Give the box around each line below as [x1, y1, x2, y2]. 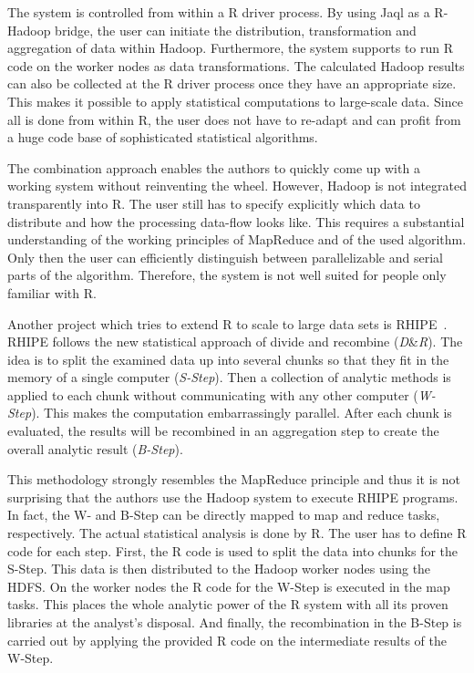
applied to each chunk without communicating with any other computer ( [7, 385, 418, 404]
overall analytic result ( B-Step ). [7, 439, 183, 458]
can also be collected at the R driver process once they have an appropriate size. [7, 74, 457, 93]
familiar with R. [7, 283, 97, 302]
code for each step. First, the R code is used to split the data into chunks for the [7, 541, 459, 560]
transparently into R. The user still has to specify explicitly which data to [7, 193, 420, 212]
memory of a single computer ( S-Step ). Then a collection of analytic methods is [7, 368, 451, 387]
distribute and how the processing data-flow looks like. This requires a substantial [7, 212, 465, 231]
